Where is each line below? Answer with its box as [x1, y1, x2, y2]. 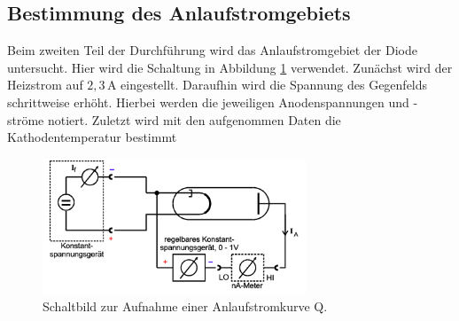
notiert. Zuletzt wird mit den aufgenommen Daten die [47, 110, 341, 129]
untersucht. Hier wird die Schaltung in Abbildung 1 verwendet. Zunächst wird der [7, 58, 453, 76]
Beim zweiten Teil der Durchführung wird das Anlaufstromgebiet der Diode [7, 41, 417, 59]
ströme [7, 110, 44, 129]
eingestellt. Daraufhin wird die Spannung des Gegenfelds [121, 75, 428, 94]
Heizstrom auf [7, 75, 83, 94]
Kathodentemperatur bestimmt [7, 128, 177, 146]
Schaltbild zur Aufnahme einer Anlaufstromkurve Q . [43, 296, 328, 315]
